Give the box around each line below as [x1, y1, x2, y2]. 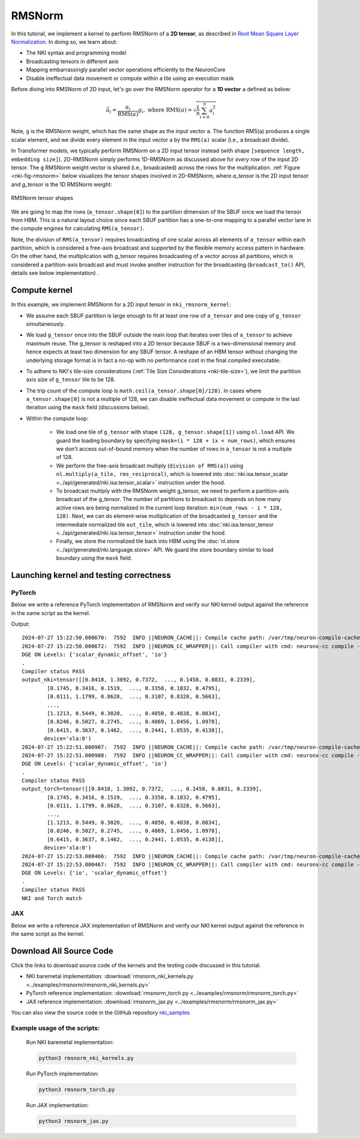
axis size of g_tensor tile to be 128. [26, 376, 116, 383]
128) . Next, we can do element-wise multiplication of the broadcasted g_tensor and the [56, 512, 278, 520]
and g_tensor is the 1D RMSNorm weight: [11, 181, 112, 188]
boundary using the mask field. [56, 554, 133, 562]
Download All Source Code [11, 946, 113, 956]
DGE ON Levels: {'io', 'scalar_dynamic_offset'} [22, 870, 167, 876]
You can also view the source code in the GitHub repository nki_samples [11, 1009, 190, 1016]
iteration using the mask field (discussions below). [26, 404, 150, 411]
